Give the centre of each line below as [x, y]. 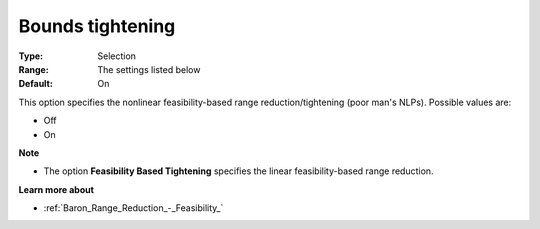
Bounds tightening [97, 26]
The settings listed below [149, 69]
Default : [36, 84]
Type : [31, 56]
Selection [117, 56]
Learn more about [56, 189]
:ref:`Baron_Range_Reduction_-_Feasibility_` [133, 208]
